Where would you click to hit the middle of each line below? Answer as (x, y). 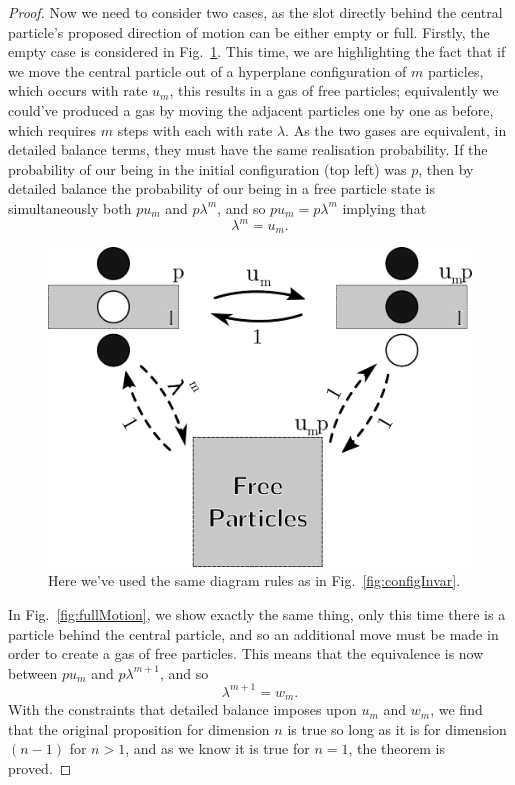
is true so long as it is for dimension (397, 728)
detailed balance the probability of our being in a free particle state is (221, 188)
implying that (384, 207)
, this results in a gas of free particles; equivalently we (334, 90)
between (33, 672)
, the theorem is (396, 748)
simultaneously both (70, 207)
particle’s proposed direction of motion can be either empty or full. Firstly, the (249, 31)
